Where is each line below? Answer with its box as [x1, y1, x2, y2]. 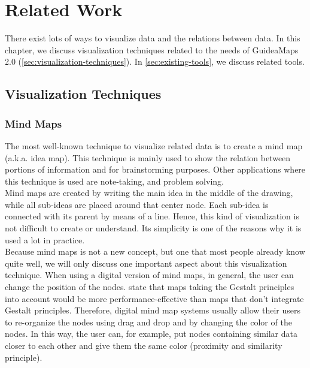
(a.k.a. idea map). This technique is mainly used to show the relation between [5, 151, 291, 164]
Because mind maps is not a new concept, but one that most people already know [5, 245, 305, 258]
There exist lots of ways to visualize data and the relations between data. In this [5, 32, 300, 44]
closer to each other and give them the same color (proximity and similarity [5, 339, 282, 351]
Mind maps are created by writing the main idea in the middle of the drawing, [5, 186, 293, 199]
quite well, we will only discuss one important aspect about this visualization [5, 257, 287, 269]
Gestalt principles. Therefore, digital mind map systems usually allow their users [5, 304, 301, 316]
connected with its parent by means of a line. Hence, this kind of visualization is [5, 210, 299, 222]
